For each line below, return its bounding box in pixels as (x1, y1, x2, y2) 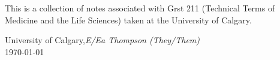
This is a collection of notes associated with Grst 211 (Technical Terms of (5, 2, 275, 14)
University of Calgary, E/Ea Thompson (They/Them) (5, 34, 200, 46)
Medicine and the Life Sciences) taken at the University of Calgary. (5, 13, 252, 26)
